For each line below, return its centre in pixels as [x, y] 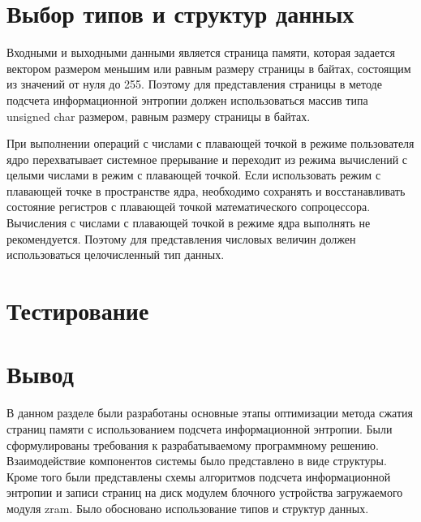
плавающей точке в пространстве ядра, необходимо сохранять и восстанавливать [206, 190]
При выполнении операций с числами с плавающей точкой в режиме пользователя [210, 143]
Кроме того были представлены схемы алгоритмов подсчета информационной [199, 476]
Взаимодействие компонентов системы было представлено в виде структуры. [197, 461]
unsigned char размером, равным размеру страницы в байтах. [159, 116]
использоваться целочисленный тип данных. [116, 255]
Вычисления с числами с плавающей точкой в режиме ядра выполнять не [189, 223]
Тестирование [78, 311]
